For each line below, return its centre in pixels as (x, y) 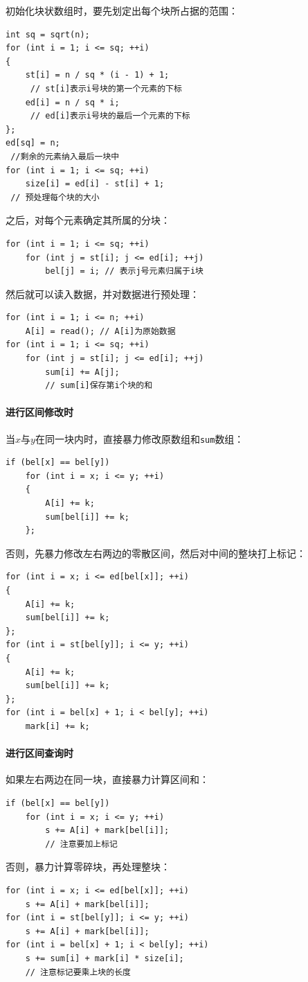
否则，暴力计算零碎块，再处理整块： (88, 867)
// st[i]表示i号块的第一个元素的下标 (106, 88)
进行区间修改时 (39, 412)
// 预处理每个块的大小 (55, 197)
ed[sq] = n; (33, 143)
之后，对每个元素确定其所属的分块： (88, 220)
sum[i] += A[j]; (82, 372)
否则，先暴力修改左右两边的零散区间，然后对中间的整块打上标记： (156, 553)
